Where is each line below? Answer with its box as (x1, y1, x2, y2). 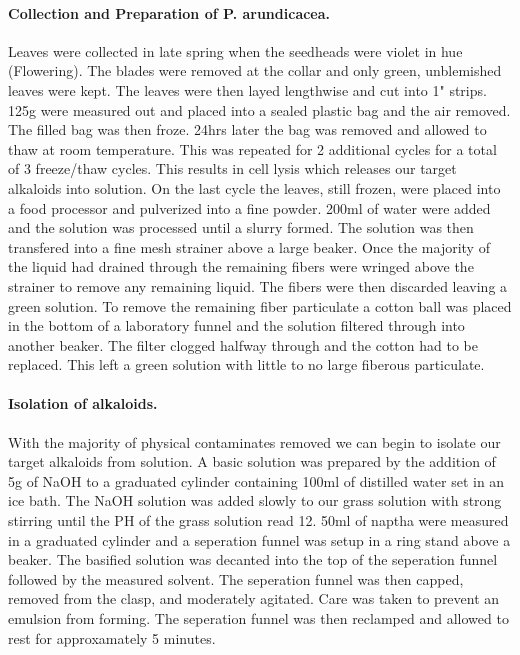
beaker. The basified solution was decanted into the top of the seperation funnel (8, 549, 498, 570)
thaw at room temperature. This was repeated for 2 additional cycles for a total (8, 138, 497, 159)
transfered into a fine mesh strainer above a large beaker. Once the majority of (8, 236, 490, 257)
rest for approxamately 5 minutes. (8, 627, 216, 648)
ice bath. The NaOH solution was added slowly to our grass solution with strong (8, 490, 502, 511)
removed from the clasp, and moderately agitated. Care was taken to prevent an (8, 588, 500, 609)
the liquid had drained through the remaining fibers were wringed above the (8, 256, 474, 277)
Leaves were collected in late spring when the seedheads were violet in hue (8, 40, 463, 61)
